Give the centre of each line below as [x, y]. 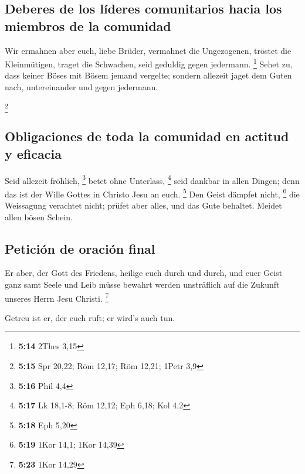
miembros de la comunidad [88, 25]
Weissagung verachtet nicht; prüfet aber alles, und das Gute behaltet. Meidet [143, 205]
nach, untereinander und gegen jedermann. [82, 87]
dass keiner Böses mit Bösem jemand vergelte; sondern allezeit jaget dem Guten [148, 75]
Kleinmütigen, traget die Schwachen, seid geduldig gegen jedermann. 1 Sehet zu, [149, 63]
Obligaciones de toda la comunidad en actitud [147, 136]
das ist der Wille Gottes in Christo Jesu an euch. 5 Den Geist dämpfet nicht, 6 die [152, 193]
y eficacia [33, 153]
